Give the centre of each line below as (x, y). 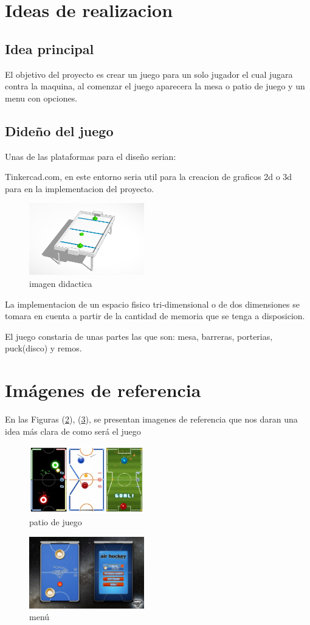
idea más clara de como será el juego (73, 431)
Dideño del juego (59, 130)
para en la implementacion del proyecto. (80, 188)
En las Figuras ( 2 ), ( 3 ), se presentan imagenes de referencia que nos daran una (151, 419)
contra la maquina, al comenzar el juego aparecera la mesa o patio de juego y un (155, 86)
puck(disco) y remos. (43, 348)
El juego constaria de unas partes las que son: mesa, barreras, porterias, (139, 336)
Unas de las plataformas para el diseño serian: (91, 156)
